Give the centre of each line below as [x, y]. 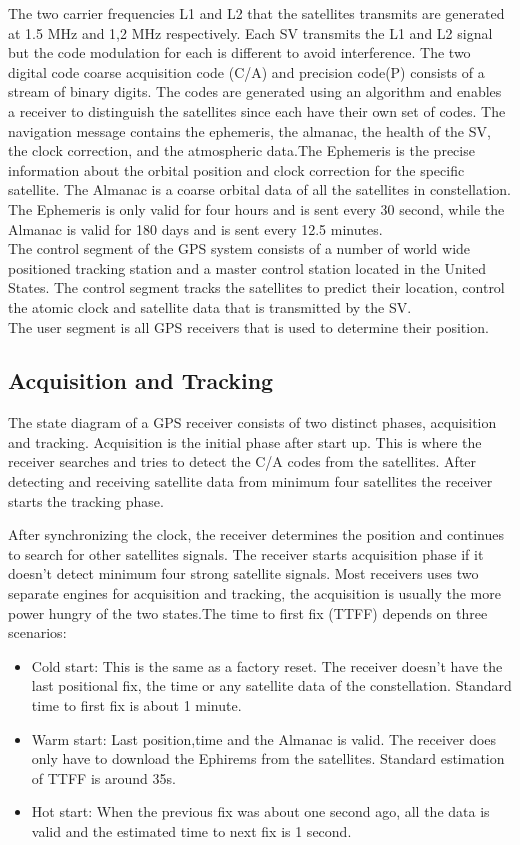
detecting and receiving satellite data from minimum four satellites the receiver [250, 481]
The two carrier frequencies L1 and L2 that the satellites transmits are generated [256, 13]
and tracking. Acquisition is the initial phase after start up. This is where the [245, 441]
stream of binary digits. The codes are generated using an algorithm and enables [255, 91]
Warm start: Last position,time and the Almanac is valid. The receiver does [264, 738]
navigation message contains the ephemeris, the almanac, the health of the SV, [249, 130]
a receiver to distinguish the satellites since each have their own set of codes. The [257, 110]
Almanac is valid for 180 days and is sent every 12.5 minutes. [195, 228]
